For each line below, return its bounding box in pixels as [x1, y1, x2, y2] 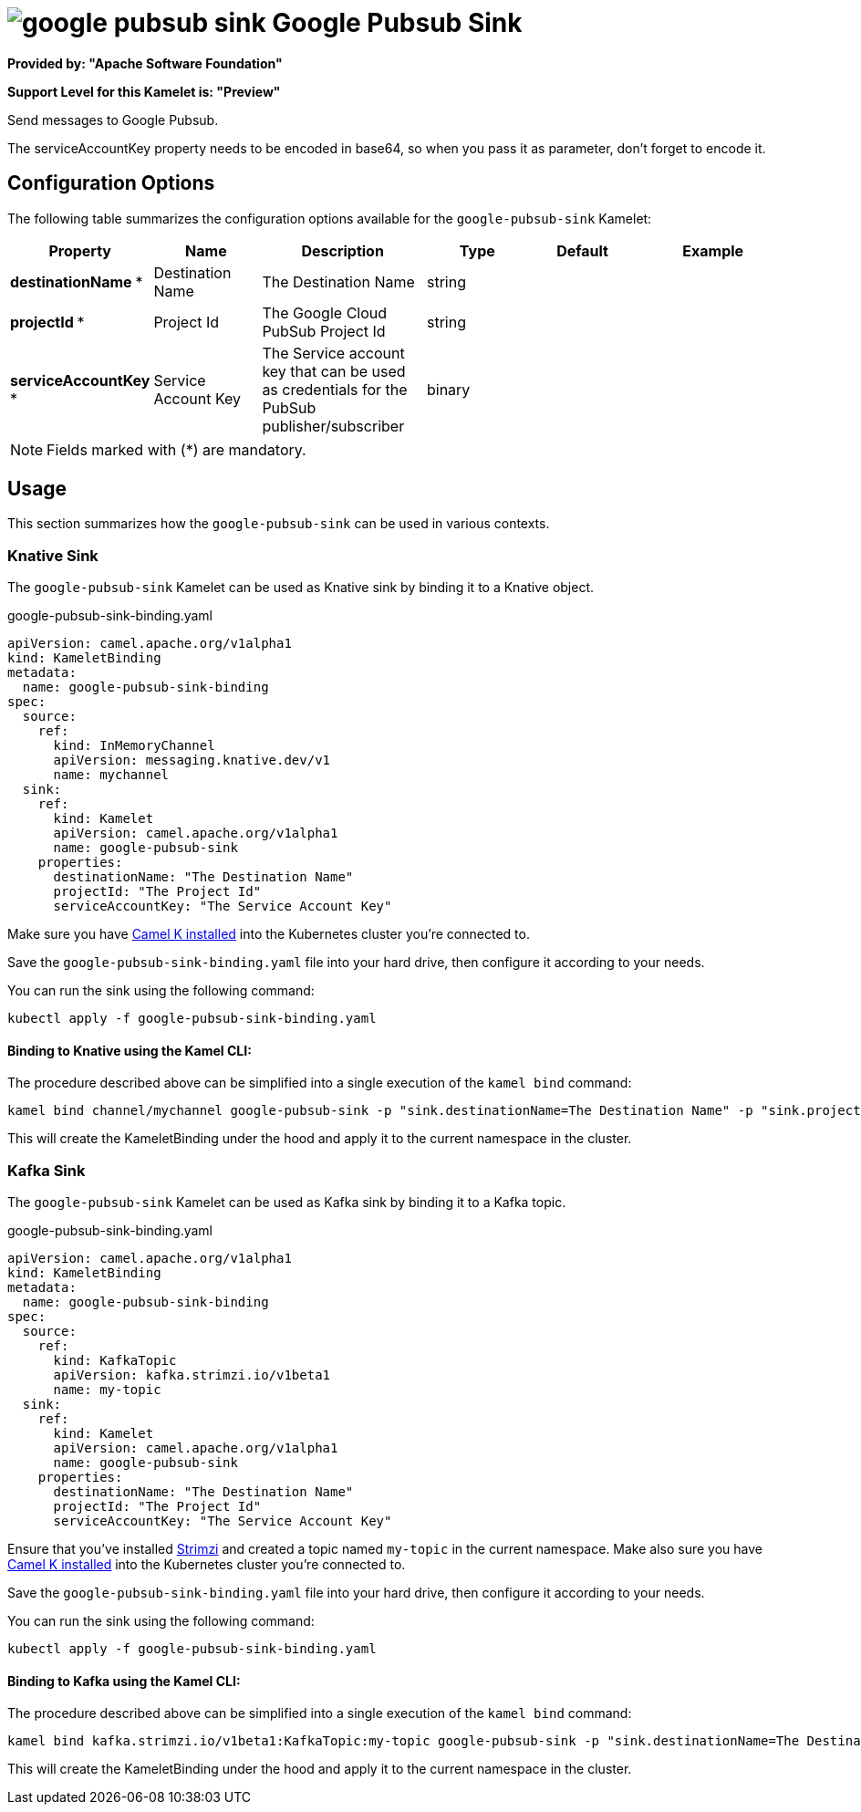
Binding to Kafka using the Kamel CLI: [7, 1672, 241, 1689]
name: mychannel [53, 767, 170, 783]
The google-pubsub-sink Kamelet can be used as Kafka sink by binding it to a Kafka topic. [7, 1194, 566, 1211]
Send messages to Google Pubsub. [7, 111, 219, 128]
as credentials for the [262, 380, 408, 399]
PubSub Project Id [262, 321, 386, 340]
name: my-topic [53, 1382, 161, 1398]
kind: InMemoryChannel [53, 738, 215, 754]
